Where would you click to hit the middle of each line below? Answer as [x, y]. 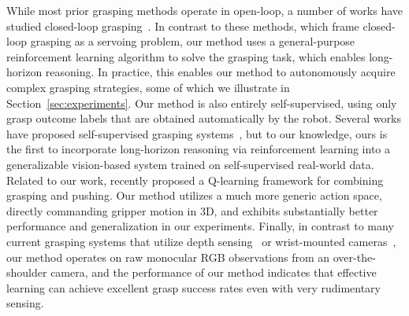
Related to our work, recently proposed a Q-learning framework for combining [195, 180]
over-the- [354, 257]
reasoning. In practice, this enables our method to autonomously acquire [220, 72]
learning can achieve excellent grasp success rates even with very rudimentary [194, 287]
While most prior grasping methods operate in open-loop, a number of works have [205, 10]
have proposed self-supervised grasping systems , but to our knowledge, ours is [197, 133]
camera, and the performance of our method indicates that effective [214, 272]
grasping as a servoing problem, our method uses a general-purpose [193, 41]
